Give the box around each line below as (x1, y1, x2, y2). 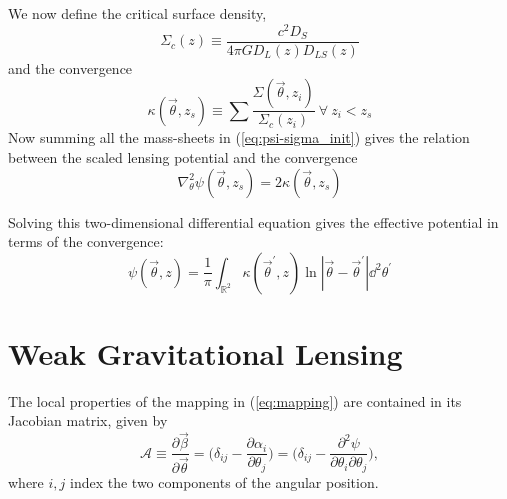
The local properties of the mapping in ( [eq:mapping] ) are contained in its (8, 390, 462, 411)
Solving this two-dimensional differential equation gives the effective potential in (8, 211, 499, 232)
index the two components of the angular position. (70, 472, 379, 493)
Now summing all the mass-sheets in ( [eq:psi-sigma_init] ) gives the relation (8, 127, 470, 148)
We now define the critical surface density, (8, 3, 267, 23)
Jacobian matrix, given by (8, 410, 168, 431)
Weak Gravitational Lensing (8, 332, 403, 373)
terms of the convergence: (8, 231, 164, 252)
